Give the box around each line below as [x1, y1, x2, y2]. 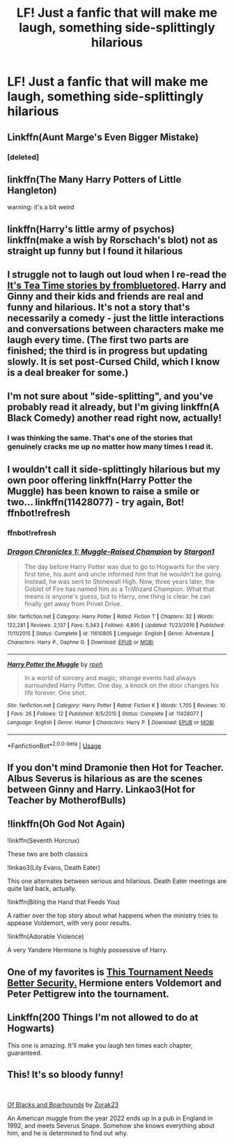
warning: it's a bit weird [7, 203, 75, 211]
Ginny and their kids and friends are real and [7, 291, 204, 303]
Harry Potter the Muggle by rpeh [7, 660, 103, 668]
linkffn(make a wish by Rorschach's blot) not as [7, 234, 218, 246]
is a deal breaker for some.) [7, 367, 129, 379]
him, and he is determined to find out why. [7, 1129, 129, 1138]
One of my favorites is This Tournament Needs [7, 966, 214, 978]
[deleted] [7, 152, 40, 162]
